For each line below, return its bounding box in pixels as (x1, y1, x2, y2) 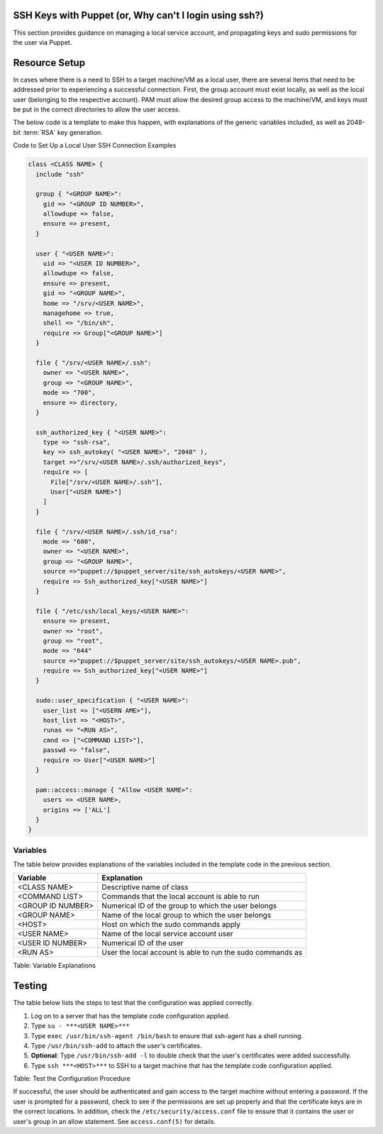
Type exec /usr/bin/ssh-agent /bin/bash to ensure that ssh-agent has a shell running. (30, 1031, 304, 1040)
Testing (13, 980, 48, 992)
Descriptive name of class (101, 882, 189, 892)
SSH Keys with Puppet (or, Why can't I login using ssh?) (13, 9, 264, 21)
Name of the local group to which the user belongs (101, 910, 272, 920)
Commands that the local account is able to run (101, 891, 260, 901)
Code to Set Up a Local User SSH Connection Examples (13, 141, 177, 150)
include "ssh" (35, 170, 85, 178)
